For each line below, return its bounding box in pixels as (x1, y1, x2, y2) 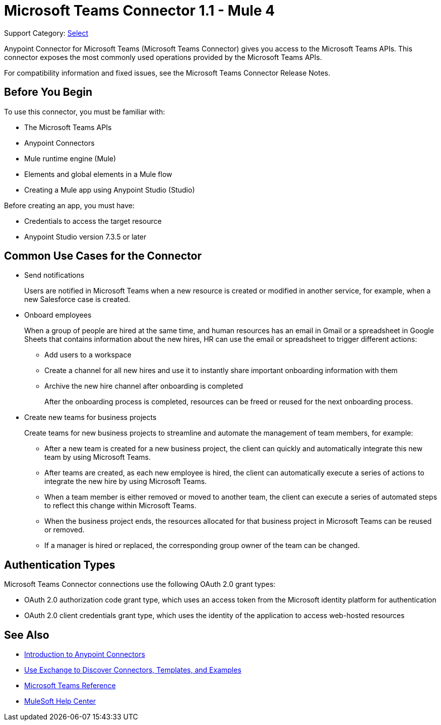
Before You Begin (4, 86, 93, 99)
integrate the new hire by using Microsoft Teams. (44, 477, 207, 486)
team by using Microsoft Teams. (44, 453, 151, 462)
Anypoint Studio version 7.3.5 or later (24, 232, 147, 241)
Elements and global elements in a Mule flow (24, 169, 172, 178)
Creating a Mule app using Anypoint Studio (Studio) (24, 185, 195, 194)
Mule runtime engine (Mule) (24, 154, 116, 163)
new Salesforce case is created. (24, 295, 131, 304)
